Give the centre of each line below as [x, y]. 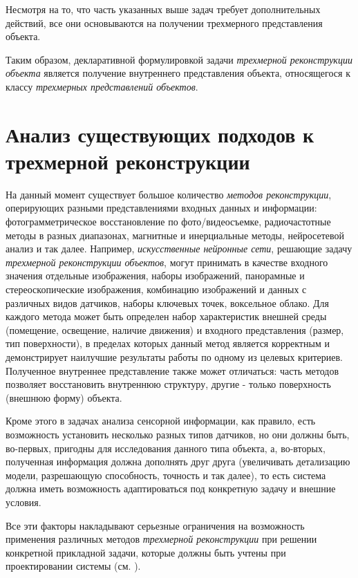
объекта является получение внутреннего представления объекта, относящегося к [178, 73]
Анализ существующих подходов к [160, 134]
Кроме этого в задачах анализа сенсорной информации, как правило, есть [161, 421]
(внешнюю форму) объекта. [64, 397]
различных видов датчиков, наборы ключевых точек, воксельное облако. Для [168, 302]
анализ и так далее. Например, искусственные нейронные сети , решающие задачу [179, 249]
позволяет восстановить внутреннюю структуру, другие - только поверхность [168, 384]
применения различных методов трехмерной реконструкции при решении [161, 539]
